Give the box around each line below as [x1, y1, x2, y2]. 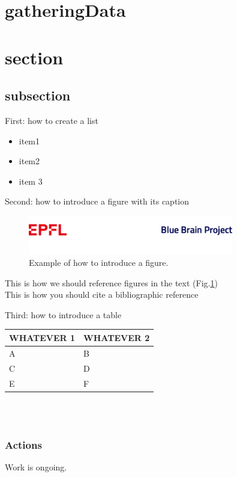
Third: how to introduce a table [5, 308, 122, 321]
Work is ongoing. [5, 461, 67, 473]
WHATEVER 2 [83, 331, 150, 343]
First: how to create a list [5, 114, 98, 126]
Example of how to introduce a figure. [29, 256, 169, 269]
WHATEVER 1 [9, 331, 76, 343]
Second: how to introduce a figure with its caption [5, 195, 190, 208]
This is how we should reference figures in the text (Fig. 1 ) [5, 276, 218, 289]
